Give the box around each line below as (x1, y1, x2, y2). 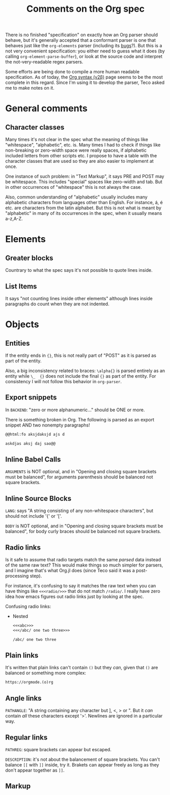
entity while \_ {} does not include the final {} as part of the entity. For (5, 373, 156, 379)
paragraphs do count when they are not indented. (5, 301, 109, 307)
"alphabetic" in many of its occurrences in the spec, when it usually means (5, 210, 162, 216)
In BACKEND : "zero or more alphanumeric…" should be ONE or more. (5, 407, 145, 413)
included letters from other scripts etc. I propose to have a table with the (5, 153, 157, 159)
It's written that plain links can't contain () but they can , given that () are (5, 665, 158, 671)
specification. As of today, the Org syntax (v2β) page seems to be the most (5, 74, 163, 80)
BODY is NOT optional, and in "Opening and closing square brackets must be (5, 523, 164, 529)
